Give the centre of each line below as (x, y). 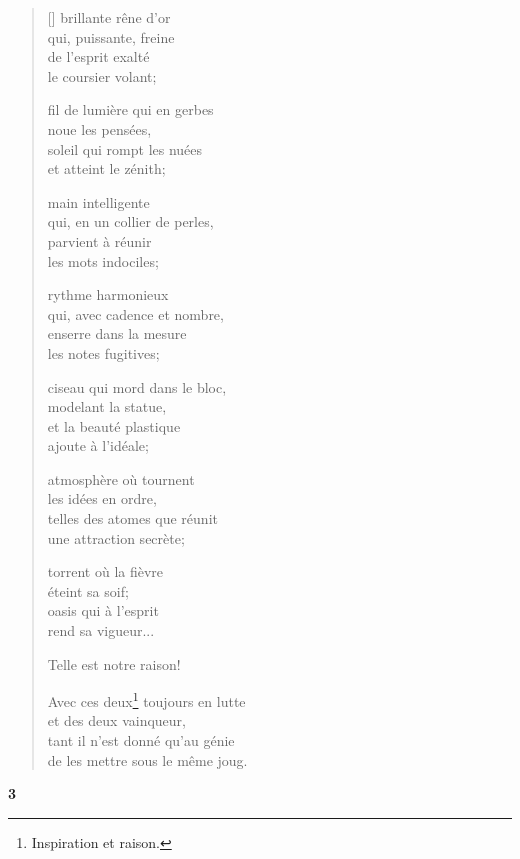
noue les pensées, (99, 128)
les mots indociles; (103, 260)
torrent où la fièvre (105, 571)
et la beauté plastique (114, 425)
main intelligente (98, 201)
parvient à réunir (99, 240)
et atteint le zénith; (106, 168)
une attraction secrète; (116, 537)
